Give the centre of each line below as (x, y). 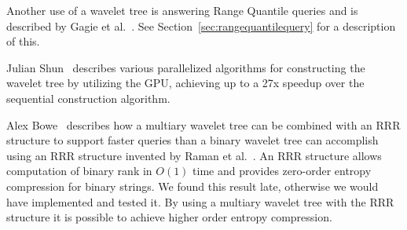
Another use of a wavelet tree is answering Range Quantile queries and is (182, 10)
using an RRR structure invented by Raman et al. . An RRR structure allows (194, 155)
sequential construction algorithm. (88, 98)
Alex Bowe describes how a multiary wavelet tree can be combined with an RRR (203, 124)
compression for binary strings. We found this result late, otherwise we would (192, 186)
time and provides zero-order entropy (282, 171)
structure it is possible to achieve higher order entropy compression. (169, 217)
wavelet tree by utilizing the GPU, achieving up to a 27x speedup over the (185, 83)
